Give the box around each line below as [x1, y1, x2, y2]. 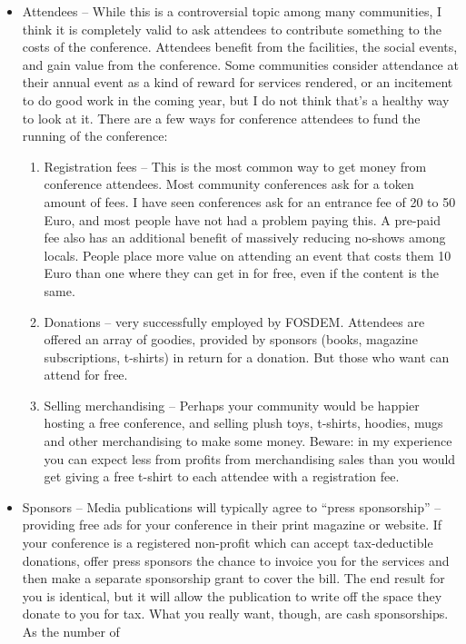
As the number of [22, 622, 120, 640]
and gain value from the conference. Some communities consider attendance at [22, 54, 459, 74]
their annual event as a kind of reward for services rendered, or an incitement [22, 73, 453, 92]
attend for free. [44, 365, 128, 384]
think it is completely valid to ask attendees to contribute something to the [22, 19, 441, 38]
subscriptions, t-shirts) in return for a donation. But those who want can [44, 347, 450, 366]
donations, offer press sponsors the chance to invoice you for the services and [22, 550, 450, 570]
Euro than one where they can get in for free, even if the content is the [44, 263, 439, 282]
